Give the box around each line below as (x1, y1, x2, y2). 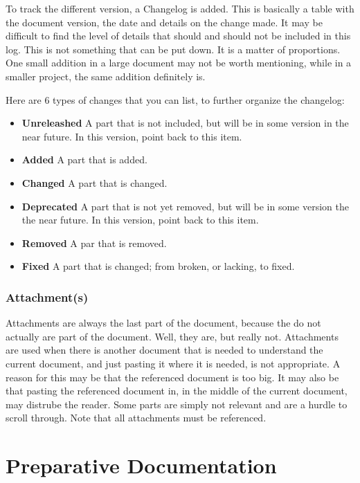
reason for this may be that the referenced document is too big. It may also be (6, 370, 339, 384)
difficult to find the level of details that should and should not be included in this (6, 28, 351, 43)
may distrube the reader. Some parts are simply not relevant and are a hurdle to (6, 397, 348, 411)
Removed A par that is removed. (21, 235, 167, 250)
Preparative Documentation (6, 451, 277, 480)
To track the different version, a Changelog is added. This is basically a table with (6, 1, 354, 15)
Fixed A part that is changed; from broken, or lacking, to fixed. (21, 259, 295, 273)
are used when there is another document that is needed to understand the (6, 343, 323, 357)
